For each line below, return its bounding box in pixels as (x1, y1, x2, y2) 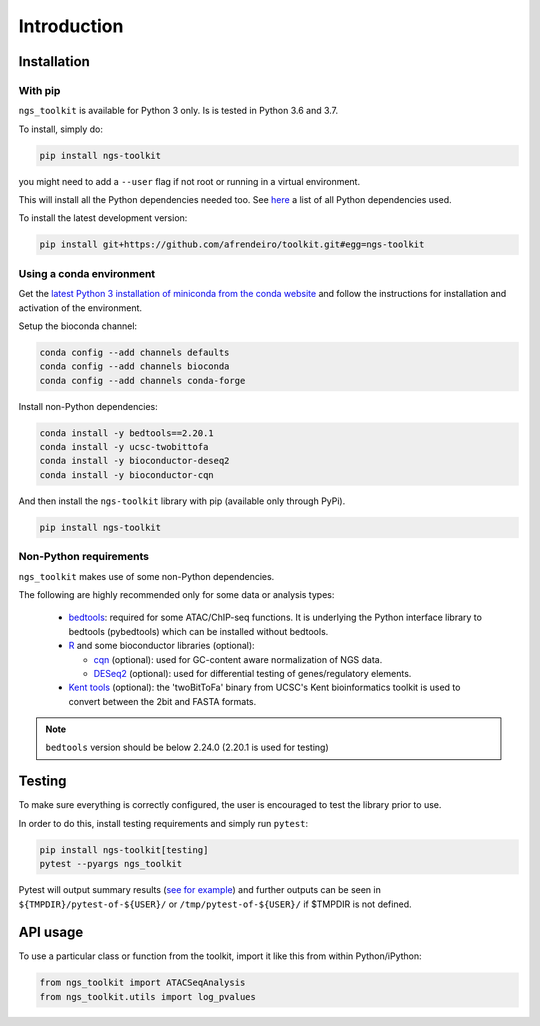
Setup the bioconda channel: (18, 320, 138, 332)
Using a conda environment (18, 266, 156, 280)
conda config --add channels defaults (39, 346, 230, 358)
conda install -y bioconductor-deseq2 (39, 455, 230, 467)
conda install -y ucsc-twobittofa (39, 441, 209, 453)
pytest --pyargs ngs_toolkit (39, 858, 183, 870)
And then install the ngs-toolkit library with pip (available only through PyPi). (18, 495, 346, 507)
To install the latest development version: (18, 212, 188, 224)
